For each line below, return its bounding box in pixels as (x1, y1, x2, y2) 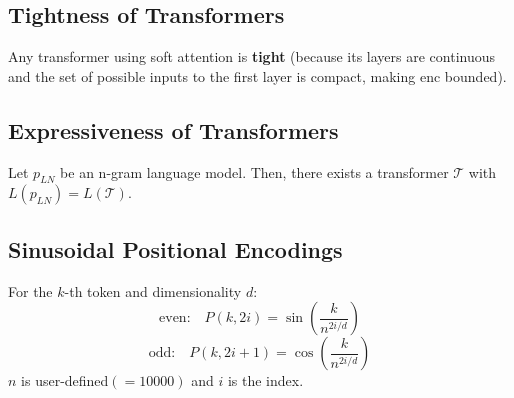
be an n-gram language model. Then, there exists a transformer (60, 161, 449, 182)
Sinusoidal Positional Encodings (8, 233, 343, 264)
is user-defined (21, 370, 109, 391)
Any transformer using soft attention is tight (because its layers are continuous (8, 46, 496, 67)
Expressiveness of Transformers (8, 114, 339, 145)
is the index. (227, 370, 304, 391)
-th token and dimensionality (64, 280, 242, 301)
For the (8, 280, 53, 301)
